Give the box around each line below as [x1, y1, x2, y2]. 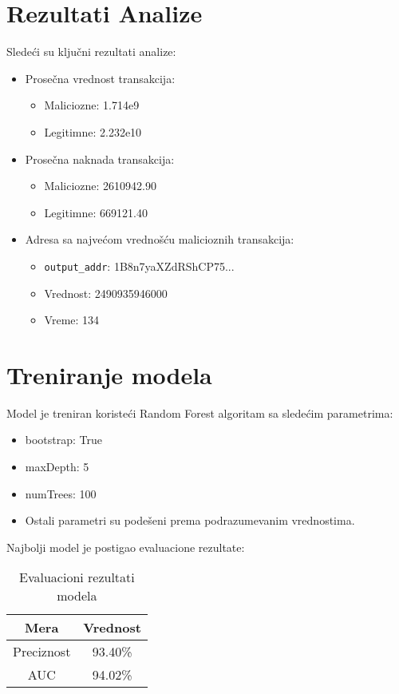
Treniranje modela [6, 358, 212, 391]
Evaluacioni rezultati [19, 568, 135, 587]
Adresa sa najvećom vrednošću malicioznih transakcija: [25, 231, 294, 248]
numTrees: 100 [25, 485, 97, 502]
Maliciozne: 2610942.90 [44, 177, 156, 194]
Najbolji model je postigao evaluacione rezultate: [6, 538, 245, 555]
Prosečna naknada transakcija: [25, 150, 175, 167]
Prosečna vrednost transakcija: [25, 69, 176, 86]
